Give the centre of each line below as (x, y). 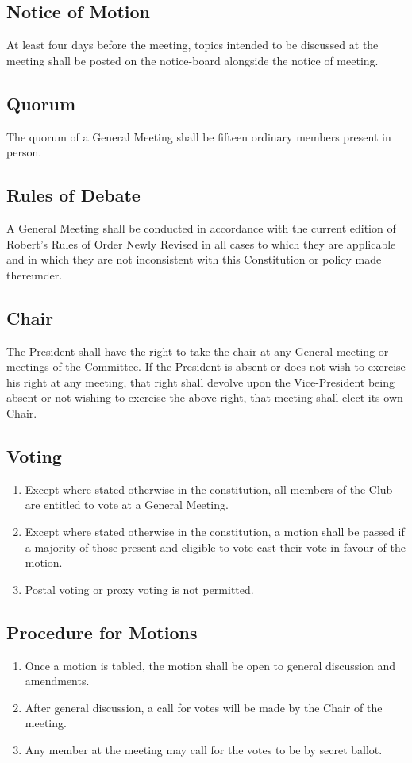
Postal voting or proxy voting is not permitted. (139, 589)
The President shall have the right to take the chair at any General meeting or (198, 351)
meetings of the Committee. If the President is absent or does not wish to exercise (206, 366)
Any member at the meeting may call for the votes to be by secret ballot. (204, 749)
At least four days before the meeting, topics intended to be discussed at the (193, 45)
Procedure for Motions (102, 632)
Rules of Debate (73, 195)
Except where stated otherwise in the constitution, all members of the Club (209, 489)
